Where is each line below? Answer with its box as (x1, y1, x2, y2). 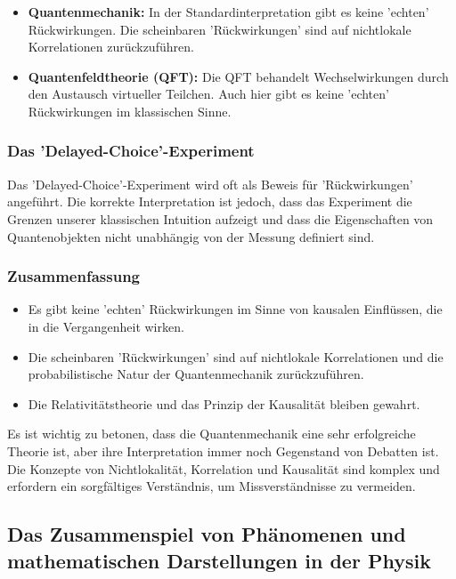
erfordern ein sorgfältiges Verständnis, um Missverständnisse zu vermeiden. (7, 477, 416, 495)
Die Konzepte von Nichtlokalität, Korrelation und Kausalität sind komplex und (7, 459, 440, 478)
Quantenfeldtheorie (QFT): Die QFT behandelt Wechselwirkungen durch (28, 67, 449, 85)
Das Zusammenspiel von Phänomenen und (7, 520, 406, 548)
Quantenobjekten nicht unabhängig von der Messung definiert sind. (7, 227, 375, 245)
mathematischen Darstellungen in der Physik (7, 546, 431, 574)
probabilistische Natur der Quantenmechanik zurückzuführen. (28, 365, 364, 383)
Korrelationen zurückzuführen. (28, 37, 194, 56)
